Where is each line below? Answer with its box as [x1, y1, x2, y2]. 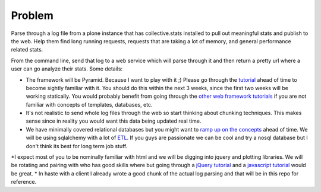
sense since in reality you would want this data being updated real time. [26, 117, 202, 124]
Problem [11, 9, 53, 22]
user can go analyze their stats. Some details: [11, 65, 123, 72]
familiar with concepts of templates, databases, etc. [26, 101, 153, 108]
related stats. [11, 46, 43, 53]
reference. [11, 178, 37, 185]
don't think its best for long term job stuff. [26, 142, 128, 149]
